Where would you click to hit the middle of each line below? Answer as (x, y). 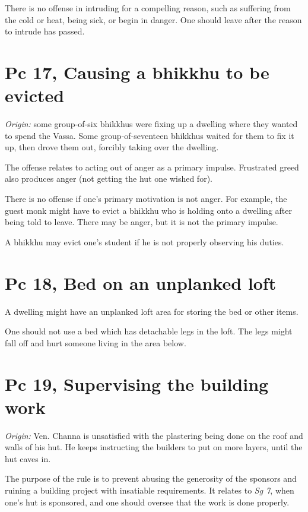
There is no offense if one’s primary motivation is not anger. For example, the (146, 199)
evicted (35, 95)
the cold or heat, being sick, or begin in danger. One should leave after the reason (153, 19)
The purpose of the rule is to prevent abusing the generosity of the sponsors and (151, 478)
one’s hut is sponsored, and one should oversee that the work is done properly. (147, 502)
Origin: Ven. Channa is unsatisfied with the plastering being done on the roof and (154, 435)
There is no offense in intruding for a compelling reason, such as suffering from (148, 8)
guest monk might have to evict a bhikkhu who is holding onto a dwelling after (148, 210)
